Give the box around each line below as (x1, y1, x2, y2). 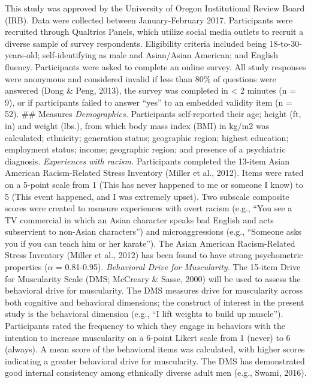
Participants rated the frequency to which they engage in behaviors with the (5, 319, 285, 332)
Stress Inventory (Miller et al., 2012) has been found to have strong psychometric (5, 249, 303, 261)
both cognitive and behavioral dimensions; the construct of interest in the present (5, 295, 304, 308)
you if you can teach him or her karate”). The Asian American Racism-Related (5, 237, 295, 249)
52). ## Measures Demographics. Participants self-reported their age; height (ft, (5, 107, 301, 120)
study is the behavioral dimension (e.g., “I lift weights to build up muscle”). (5, 307, 283, 320)
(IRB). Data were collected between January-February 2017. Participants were (5, 13, 293, 26)
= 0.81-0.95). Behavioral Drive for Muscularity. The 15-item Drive (55, 261, 301, 273)
